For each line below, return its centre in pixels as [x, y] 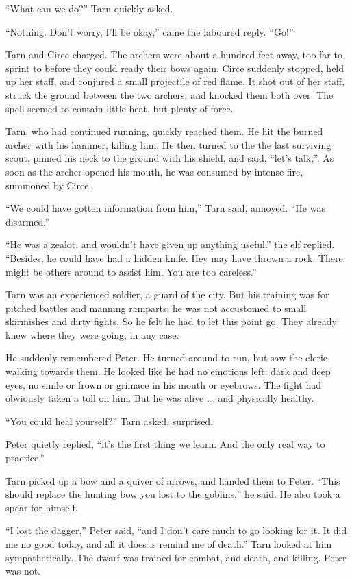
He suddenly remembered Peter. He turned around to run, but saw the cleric [167, 358]
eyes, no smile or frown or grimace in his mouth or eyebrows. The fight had [163, 384]
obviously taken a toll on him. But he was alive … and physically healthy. [160, 398]
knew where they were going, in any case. [92, 334]
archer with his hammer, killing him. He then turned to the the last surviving [168, 144]
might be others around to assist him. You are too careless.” [131, 271]
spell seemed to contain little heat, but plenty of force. [120, 108]
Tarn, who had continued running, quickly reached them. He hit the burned [164, 131]
